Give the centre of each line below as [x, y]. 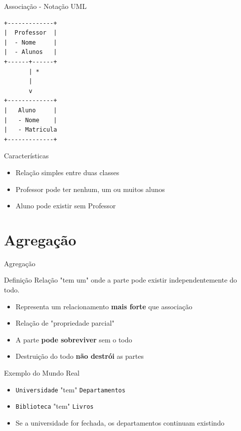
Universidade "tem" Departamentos [70, 389]
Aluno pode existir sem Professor [66, 206]
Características [26, 156]
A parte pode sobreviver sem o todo [74, 339]
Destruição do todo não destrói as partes [80, 356]
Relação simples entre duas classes [67, 172]
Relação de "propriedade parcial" [65, 323]
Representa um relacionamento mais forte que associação [104, 306]
